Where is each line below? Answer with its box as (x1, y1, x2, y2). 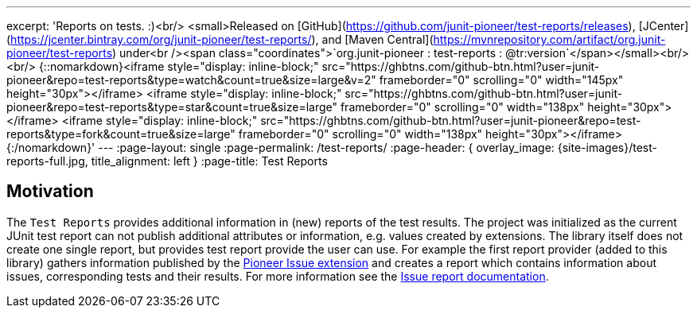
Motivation (6, 181, 94, 202)
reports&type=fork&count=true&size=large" (6, 127, 236, 141)
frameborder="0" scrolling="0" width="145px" (379, 73, 624, 87)
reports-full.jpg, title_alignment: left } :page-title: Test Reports (6, 154, 328, 168)
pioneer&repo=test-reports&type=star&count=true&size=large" (6, 100, 338, 114)
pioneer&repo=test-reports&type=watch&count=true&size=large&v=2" (6, 73, 376, 87)
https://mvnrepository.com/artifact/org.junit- (433, 33, 666, 46)
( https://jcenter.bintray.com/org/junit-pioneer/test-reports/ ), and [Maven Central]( (6, 33, 434, 46)
